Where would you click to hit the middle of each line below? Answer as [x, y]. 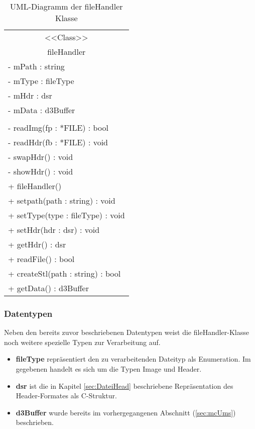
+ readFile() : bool [41, 259]
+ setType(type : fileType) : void [67, 215]
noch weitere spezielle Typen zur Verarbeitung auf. [82, 342]
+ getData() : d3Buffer [48, 288]
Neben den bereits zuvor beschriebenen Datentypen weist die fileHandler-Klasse [126, 332]
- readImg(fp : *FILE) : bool [58, 127]
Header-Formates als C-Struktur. [66, 396]
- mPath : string [36, 66]
